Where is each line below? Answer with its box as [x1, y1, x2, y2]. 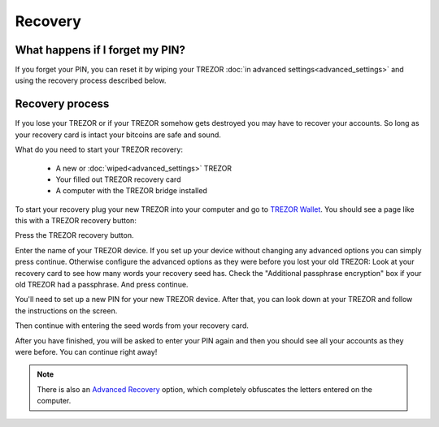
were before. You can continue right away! [15, 347, 158, 356]
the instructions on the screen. [15, 305, 118, 316]
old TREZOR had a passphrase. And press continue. [15, 280, 189, 290]
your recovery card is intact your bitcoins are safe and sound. [15, 130, 221, 140]
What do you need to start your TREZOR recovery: [15, 144, 183, 154]
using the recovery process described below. [15, 75, 167, 85]
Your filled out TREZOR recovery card [55, 175, 181, 184]
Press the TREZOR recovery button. [15, 231, 134, 240]
